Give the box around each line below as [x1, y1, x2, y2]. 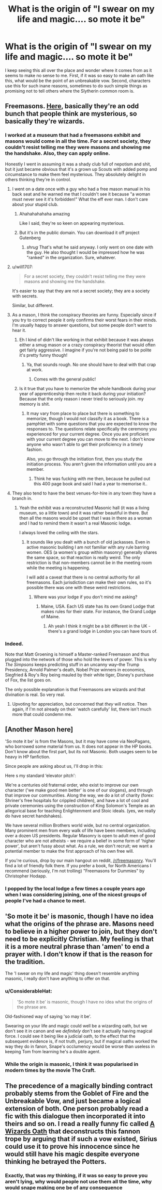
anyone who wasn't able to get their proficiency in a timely [26, 441, 144, 447]
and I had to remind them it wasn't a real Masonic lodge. [19, 520, 132, 526]
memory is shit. [19, 401, 50, 407]
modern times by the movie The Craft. [5, 1067, 96, 1074]
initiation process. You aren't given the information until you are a [26, 461, 156, 467]
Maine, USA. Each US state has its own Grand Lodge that [41, 603, 155, 609]
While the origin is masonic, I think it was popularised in [5, 1060, 139, 1067]
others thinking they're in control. [5, 176, 72, 182]
